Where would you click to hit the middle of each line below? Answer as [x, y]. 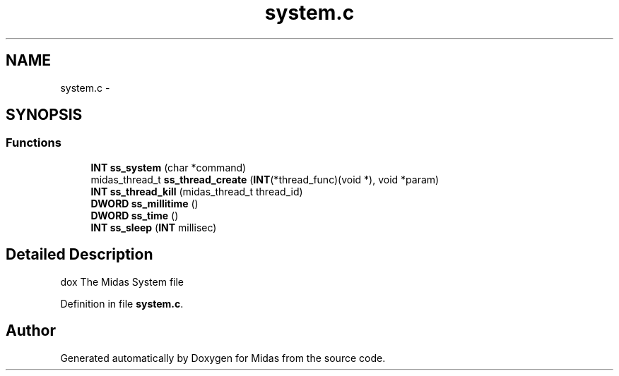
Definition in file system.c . [122, 303]
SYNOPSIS [44, 115]
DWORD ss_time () [135, 215]
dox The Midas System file [122, 281]
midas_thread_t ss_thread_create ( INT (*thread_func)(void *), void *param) [265, 179]
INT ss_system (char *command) [169, 167]
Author [31, 331]
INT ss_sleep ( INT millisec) [154, 227]
